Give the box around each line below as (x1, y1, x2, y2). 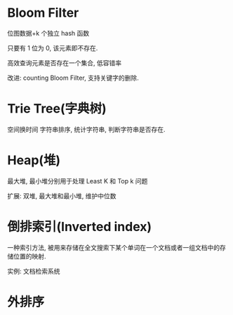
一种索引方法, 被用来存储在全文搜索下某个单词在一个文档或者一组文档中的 (7, 243, 220, 251)
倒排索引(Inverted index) (7, 219, 152, 234)
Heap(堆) (7, 153, 61, 169)
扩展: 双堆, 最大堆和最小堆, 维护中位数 (7, 191, 116, 200)
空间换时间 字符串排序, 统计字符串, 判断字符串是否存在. (7, 125, 166, 134)
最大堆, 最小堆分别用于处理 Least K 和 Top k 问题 (7, 176, 148, 185)
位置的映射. (13, 252, 47, 260)
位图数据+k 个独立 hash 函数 (7, 29, 90, 37)
